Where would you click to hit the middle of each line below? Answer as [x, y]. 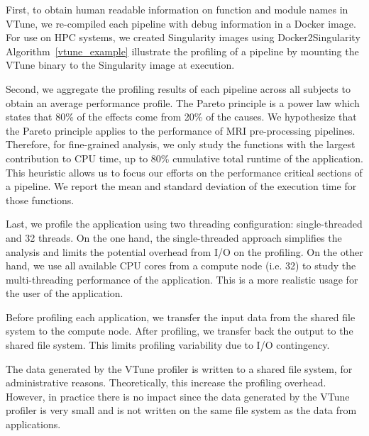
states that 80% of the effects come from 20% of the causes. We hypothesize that [181, 117]
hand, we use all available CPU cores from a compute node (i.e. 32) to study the [181, 265]
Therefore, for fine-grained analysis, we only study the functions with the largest [181, 144]
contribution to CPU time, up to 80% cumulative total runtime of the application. [184, 158]
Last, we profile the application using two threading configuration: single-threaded [184, 224]
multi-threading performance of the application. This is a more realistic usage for [182, 279]
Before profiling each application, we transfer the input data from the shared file [181, 317]
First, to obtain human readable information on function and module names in [177, 9]
